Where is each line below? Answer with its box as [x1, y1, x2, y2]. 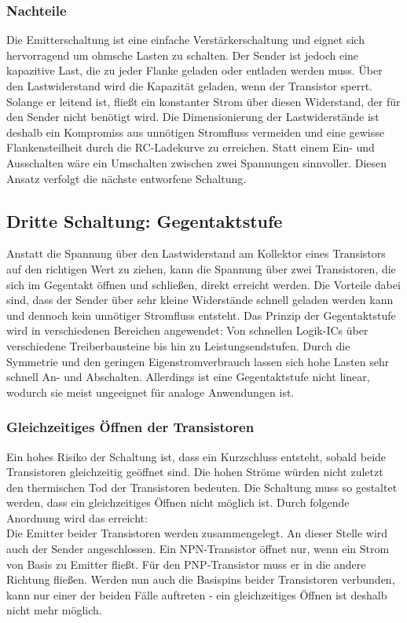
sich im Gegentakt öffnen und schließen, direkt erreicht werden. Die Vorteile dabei [6, 276, 401, 292]
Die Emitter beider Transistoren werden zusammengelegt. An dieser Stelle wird [6, 525, 388, 541]
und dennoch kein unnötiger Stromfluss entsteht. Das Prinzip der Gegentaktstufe [6, 306, 396, 323]
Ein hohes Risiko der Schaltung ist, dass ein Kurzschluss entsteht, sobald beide [6, 448, 387, 464]
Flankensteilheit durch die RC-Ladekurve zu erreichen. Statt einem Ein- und [6, 139, 375, 156]
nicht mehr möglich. [6, 602, 102, 618]
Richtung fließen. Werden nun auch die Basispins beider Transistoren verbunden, [6, 571, 395, 588]
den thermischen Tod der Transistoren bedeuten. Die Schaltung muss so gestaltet [6, 478, 398, 495]
